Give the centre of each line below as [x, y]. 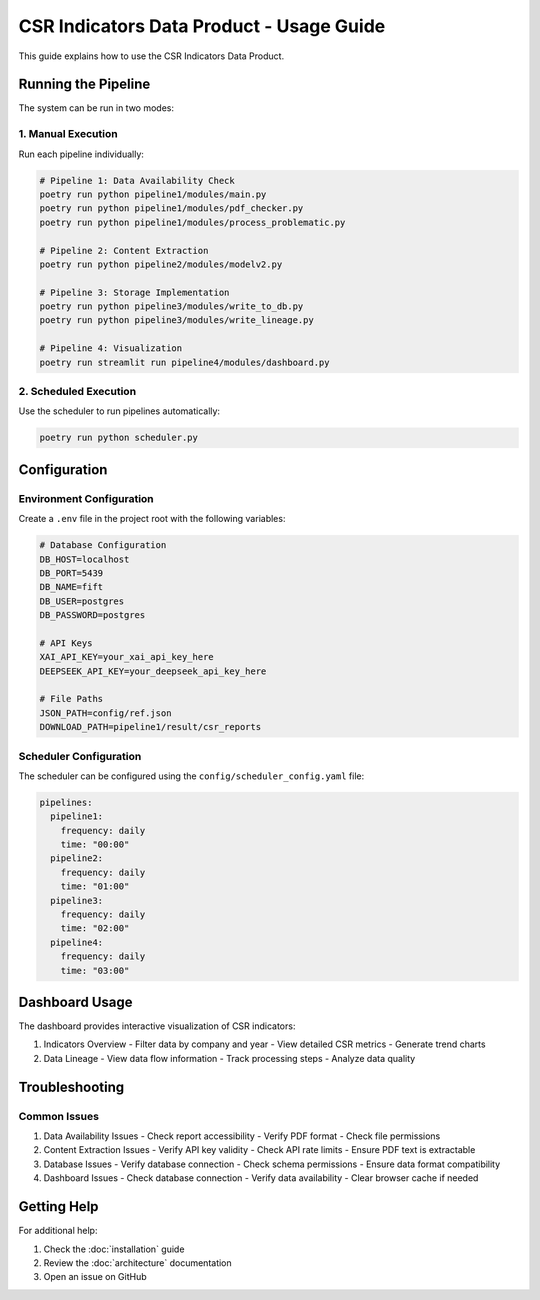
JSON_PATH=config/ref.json [105, 713]
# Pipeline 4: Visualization [111, 348]
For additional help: [58, 1231]
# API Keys [66, 643]
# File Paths [71, 699]
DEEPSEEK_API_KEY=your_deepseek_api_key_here [153, 671]
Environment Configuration [86, 498]
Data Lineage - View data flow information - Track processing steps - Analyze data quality [229, 1058]
